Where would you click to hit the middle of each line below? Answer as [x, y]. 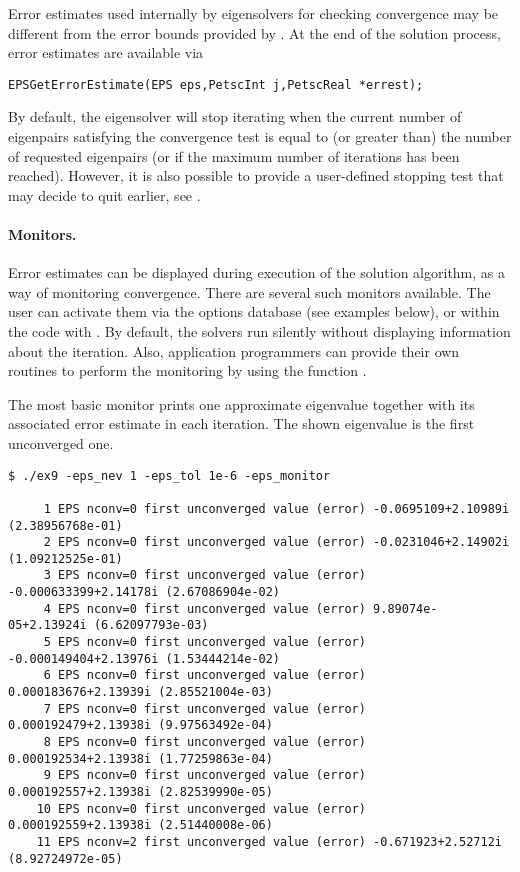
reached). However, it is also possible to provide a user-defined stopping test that [256, 175]
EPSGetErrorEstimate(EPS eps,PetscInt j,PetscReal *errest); [216, 84]
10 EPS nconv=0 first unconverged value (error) [201, 808]
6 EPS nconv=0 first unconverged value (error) [204, 675]
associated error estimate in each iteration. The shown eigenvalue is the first [241, 423]
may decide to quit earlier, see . [104, 194]
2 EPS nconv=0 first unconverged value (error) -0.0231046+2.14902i [276, 542]
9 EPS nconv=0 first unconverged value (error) [204, 775]
